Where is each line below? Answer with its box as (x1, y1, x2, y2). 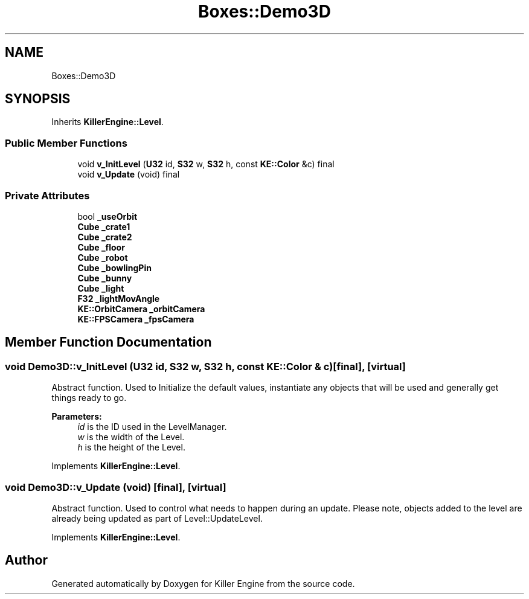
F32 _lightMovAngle (77, 293, 160, 304)
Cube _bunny (77, 272, 132, 283)
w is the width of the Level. (77, 432, 185, 443)
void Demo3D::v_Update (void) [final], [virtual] (5, 481, 226, 493)
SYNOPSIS (5, 91, 71, 107)
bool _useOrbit (77, 211, 138, 222)
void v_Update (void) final (77, 169, 180, 180)
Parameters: (51, 411, 102, 422)
